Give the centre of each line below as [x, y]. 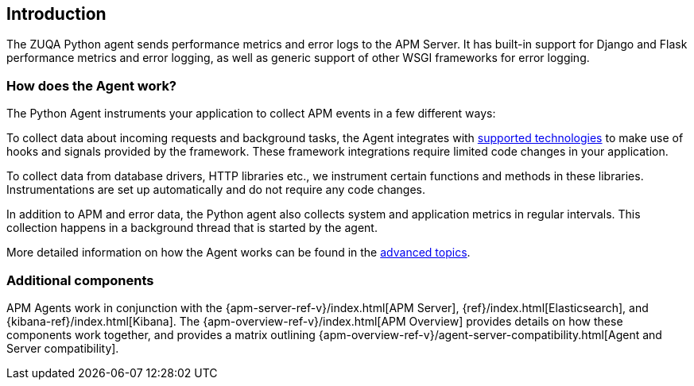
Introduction [56, 14]
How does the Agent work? [92, 85]
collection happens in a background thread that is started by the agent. [192, 228]
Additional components [80, 280]
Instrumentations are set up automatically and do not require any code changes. [216, 190]
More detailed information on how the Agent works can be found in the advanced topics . [238, 253]
